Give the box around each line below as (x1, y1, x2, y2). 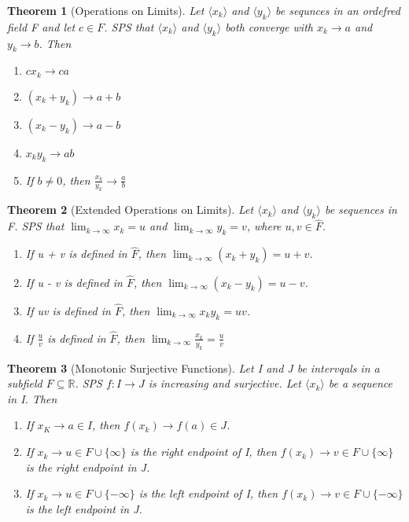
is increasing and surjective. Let (148, 375, 301, 391)
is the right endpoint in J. (25, 458, 150, 475)
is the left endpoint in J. (25, 500, 142, 516)
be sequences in (324, 201, 397, 218)
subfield (7, 375, 42, 391)
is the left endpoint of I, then (138, 485, 278, 502)
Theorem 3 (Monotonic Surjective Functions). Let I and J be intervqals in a (7, 359, 380, 376)
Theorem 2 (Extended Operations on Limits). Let (7, 201, 254, 218)
